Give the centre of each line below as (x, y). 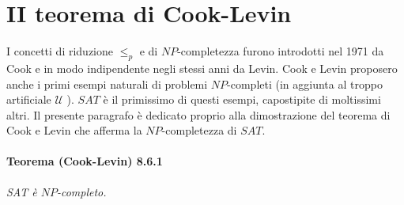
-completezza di (199, 130)
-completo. (81, 191)
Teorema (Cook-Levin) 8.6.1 (85, 161)
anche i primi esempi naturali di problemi (107, 84)
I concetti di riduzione (60, 51)
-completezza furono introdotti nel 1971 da (281, 51)
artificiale (29, 99)
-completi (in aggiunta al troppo (305, 84)
